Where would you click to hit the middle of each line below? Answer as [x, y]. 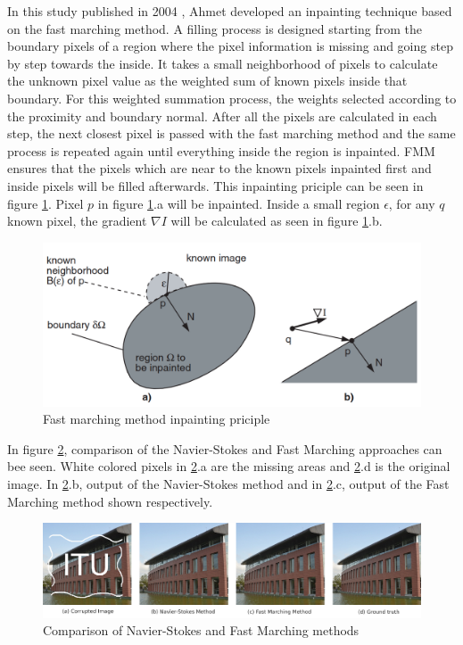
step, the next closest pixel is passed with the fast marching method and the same [231, 133]
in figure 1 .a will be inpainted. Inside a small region [239, 203]
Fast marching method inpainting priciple [157, 419]
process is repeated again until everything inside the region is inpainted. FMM [221, 150]
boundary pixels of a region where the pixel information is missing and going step [230, 46]
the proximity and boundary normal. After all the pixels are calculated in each [222, 116]
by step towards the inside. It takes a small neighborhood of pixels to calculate [223, 63]
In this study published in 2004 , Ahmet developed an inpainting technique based [230, 11]
